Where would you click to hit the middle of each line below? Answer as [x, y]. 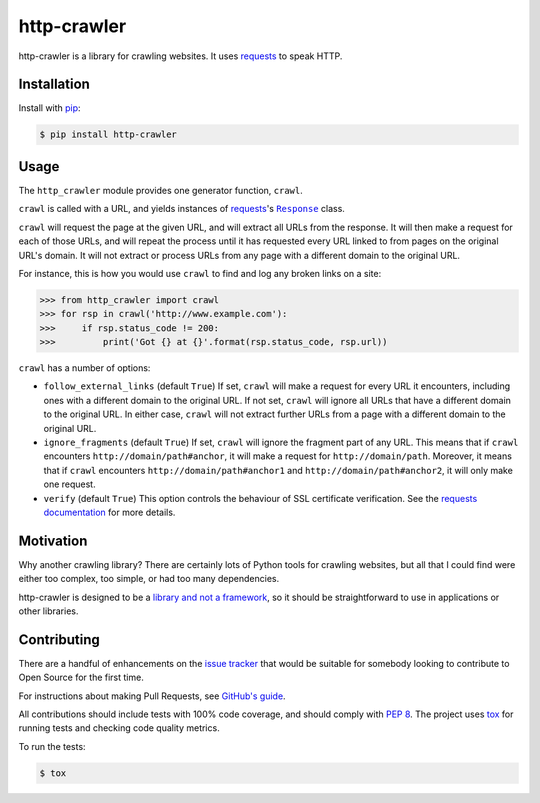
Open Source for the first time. [81, 677]
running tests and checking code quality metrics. [119, 728]
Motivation [53, 540]
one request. [69, 484]
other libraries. [48, 611]
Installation [54, 84]
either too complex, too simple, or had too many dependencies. [149, 579]
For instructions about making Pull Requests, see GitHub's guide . [152, 696]
